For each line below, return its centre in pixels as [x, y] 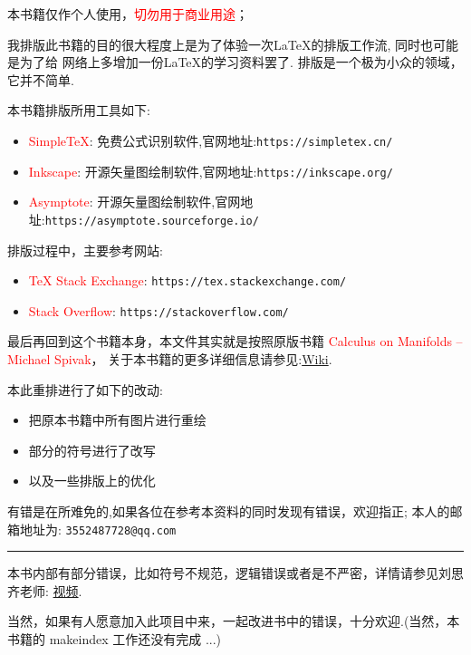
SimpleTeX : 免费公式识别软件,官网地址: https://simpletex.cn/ [211, 140]
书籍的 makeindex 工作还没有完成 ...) [115, 639]
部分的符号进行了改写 [92, 450]
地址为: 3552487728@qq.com [98, 529]
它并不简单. [41, 79]
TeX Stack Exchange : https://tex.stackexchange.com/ [187, 280]
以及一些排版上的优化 [92, 481]
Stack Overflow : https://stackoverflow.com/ [159, 310]
